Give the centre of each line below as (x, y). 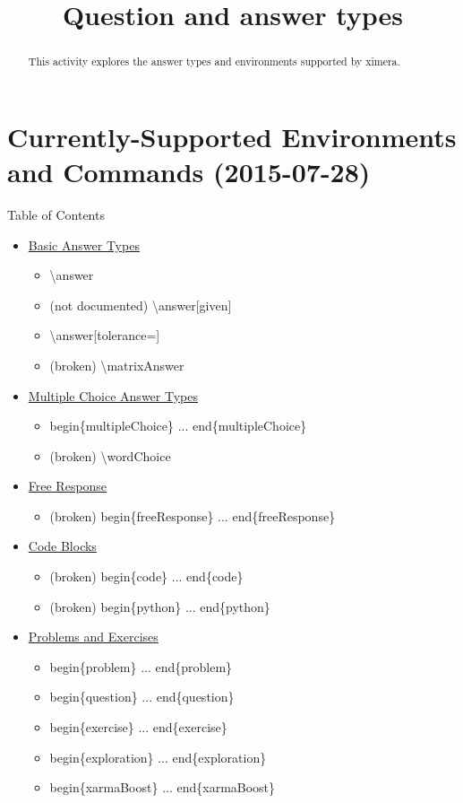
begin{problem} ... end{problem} (141, 666)
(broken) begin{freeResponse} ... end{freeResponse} (193, 515)
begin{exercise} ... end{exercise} (138, 727)
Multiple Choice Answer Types (113, 395)
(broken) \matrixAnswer (117, 365)
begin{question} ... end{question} (142, 697)
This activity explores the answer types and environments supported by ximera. (214, 61)
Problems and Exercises (93, 637)
